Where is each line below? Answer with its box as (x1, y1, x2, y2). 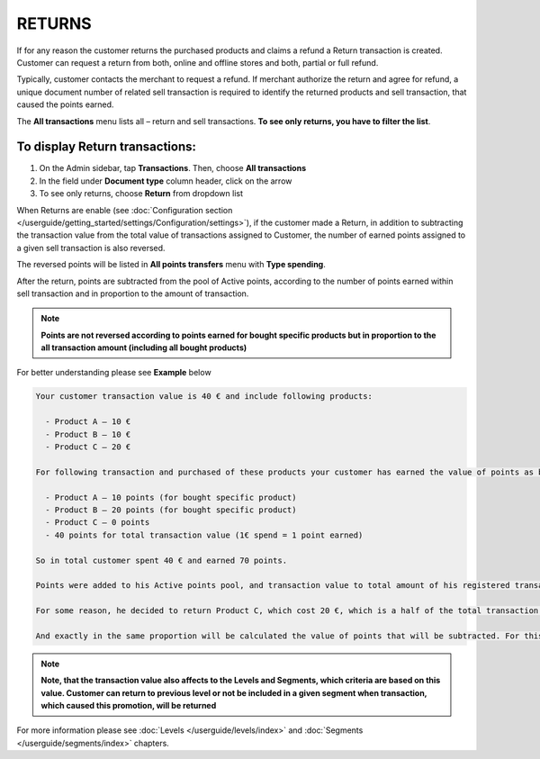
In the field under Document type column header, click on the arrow (39, 176, 292, 186)
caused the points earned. (16, 99, 114, 110)
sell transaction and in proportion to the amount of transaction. (16, 288, 249, 299)
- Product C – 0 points (45, 518, 150, 528)
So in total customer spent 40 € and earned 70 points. (35, 555, 288, 565)
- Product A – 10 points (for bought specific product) (45, 492, 297, 502)
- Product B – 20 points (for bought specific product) (45, 504, 297, 515)
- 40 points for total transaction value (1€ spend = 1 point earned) (45, 529, 364, 540)
